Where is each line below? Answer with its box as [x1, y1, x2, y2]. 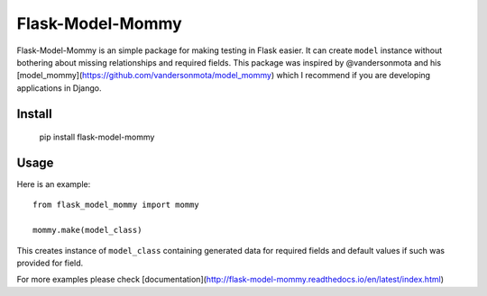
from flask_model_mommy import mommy [32, 200, 200, 211]
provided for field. [16, 257, 84, 268]
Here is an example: [16, 179, 91, 190]
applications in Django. [16, 82, 102, 94]
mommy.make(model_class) [32, 225, 142, 236]
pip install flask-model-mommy [39, 131, 155, 143]
